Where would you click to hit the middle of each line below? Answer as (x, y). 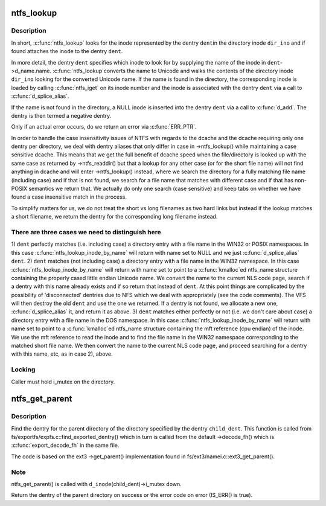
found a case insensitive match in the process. (69, 197)
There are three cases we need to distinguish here (86, 232)
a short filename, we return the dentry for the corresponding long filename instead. (114, 217)
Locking (23, 370)
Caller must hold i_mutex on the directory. (63, 382)
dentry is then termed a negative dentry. (61, 115)
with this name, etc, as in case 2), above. (62, 354)
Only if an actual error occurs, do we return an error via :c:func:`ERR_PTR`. (104, 127)
